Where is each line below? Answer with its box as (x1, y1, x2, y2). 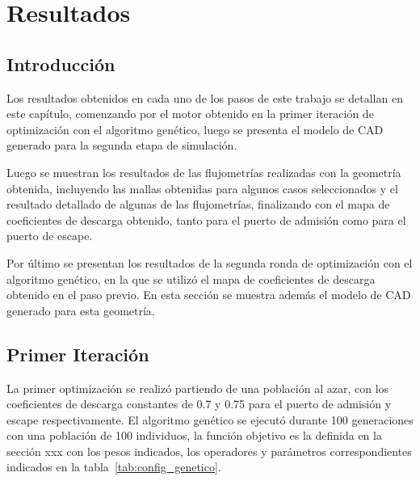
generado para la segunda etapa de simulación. (6, 137, 237, 154)
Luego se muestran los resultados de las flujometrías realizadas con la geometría (6, 163, 401, 180)
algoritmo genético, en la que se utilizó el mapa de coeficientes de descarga (6, 270, 376, 287)
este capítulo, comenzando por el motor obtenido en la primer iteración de (6, 105, 374, 122)
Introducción (6, 51, 115, 76)
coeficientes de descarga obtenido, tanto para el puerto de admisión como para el (6, 211, 406, 228)
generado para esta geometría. (6, 302, 155, 319)
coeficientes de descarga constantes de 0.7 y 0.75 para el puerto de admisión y (6, 395, 392, 412)
